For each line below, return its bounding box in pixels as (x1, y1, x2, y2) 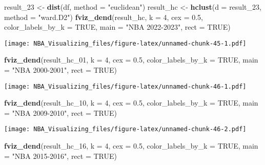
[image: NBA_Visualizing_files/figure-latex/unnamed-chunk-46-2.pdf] (4, 126, 247, 133)
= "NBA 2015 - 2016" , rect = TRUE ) (4, 150, 117, 161)
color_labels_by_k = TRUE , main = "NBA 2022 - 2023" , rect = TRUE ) (4, 22, 231, 32)
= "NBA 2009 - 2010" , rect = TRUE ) (4, 107, 117, 118)
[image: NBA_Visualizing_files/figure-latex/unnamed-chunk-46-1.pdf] (4, 82, 247, 90)
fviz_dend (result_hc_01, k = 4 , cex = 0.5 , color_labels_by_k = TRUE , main (4, 54, 258, 65)
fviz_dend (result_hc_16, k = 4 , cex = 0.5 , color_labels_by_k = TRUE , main (4, 140, 258, 151)
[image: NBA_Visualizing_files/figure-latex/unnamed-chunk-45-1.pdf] (4, 39, 247, 47)
